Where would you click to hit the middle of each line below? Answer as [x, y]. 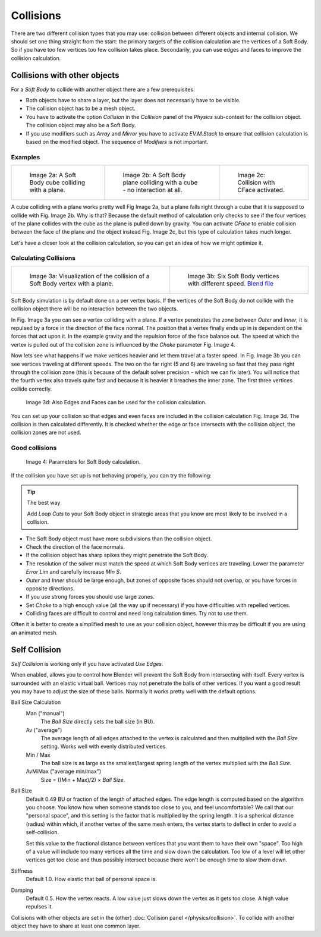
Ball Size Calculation [36, 702]
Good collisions [34, 448]
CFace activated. [261, 190]
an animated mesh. [34, 633]
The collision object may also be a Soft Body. [81, 125]
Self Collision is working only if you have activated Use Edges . [87, 664]
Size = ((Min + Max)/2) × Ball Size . [83, 779]
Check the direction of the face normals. [75, 546]
